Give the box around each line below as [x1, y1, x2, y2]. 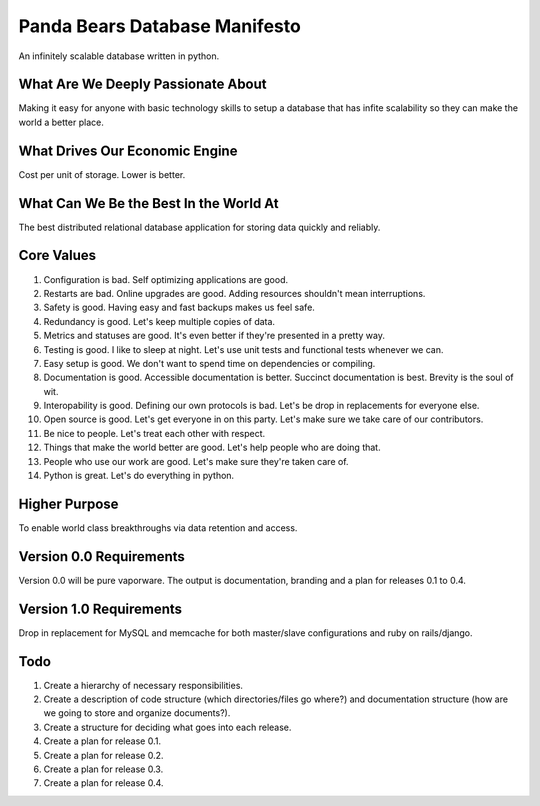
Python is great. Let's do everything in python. [43, 470, 235, 482]
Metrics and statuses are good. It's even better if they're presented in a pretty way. [43, 330, 385, 342]
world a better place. [18, 116, 104, 128]
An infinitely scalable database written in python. [18, 50, 220, 62]
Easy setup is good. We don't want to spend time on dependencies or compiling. [43, 357, 376, 369]
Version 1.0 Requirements [18, 600, 183, 617]
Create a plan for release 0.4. [43, 777, 164, 789]
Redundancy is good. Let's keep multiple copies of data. [43, 315, 275, 327]
